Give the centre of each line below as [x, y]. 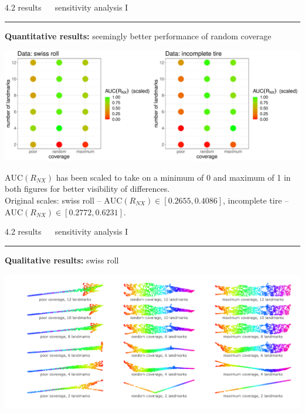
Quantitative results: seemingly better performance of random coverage [138, 35]
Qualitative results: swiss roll [62, 260]
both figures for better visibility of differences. [87, 189]
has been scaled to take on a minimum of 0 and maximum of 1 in [173, 177]
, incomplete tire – [256, 200]
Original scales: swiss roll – [53, 200]
